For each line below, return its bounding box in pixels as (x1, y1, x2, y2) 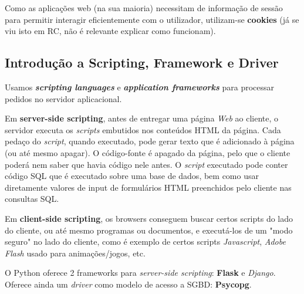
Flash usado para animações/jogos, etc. (5, 246, 146, 259)
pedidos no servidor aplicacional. (5, 92, 122, 104)
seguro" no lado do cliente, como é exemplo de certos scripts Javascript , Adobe (5, 235, 286, 248)
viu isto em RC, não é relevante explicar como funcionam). (5, 25, 216, 37)
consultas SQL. (5, 192, 59, 205)
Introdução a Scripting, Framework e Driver (5, 53, 279, 72)
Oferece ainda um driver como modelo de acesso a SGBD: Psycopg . (5, 278, 252, 290)
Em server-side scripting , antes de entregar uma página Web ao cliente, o (5, 112, 278, 124)
